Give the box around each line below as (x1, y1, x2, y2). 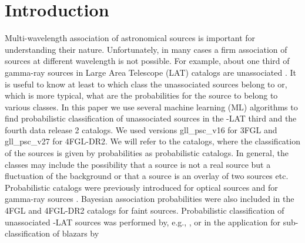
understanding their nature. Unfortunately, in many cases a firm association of (5, 43, 287, 55)
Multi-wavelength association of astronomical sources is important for (5, 32, 256, 44)
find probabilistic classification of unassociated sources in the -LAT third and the (5, 112, 297, 124)
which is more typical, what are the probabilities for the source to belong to (5, 89, 278, 102)
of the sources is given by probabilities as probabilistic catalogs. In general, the (5, 147, 289, 159)
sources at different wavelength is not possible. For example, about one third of (5, 55, 290, 67)
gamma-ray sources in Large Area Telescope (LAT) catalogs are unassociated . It (5, 66, 297, 78)
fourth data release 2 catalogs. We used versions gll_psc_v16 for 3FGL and (5, 123, 277, 136)
